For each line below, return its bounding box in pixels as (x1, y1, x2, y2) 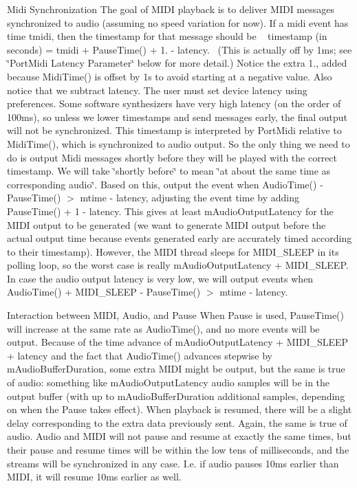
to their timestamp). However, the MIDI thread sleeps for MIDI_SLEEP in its (7, 244, 339, 258)
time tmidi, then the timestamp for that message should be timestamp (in (7, 29, 327, 43)
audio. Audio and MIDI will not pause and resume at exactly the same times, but (7, 429, 351, 443)
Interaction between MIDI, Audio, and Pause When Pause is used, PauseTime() (7, 308, 345, 322)
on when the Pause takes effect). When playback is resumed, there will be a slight (7, 402, 352, 417)
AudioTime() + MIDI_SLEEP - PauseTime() (7, 285, 201, 299)
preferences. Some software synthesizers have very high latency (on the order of (7, 96, 341, 111)
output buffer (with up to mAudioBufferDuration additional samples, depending (7, 388, 345, 403)
